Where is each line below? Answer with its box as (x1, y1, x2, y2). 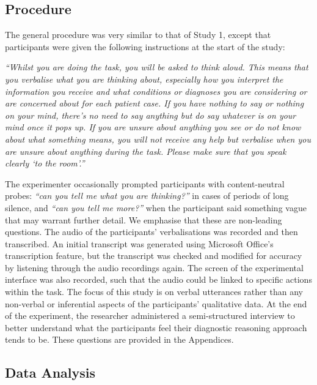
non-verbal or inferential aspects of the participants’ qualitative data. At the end (5, 297, 307, 310)
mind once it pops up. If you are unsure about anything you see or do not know (5, 121, 301, 133)
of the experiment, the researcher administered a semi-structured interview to (5, 309, 295, 322)
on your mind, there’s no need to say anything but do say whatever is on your (5, 108, 296, 121)
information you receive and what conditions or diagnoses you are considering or (5, 84, 307, 97)
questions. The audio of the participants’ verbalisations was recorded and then (5, 225, 298, 238)
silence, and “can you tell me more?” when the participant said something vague (5, 201, 307, 214)
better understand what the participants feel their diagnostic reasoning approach (5, 321, 307, 334)
